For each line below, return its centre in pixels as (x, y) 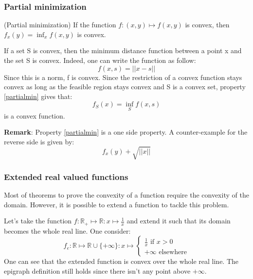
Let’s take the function (38, 221)
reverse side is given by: (39, 141)
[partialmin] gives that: (38, 96)
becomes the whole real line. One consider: (67, 230)
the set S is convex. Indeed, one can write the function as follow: (100, 60)
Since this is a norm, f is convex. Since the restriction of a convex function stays (123, 77)
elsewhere (173, 252)
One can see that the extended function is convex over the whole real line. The (121, 261)
